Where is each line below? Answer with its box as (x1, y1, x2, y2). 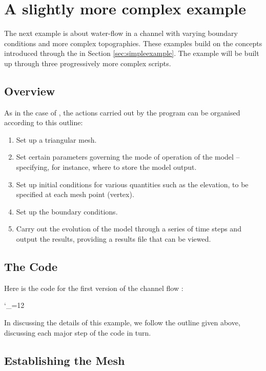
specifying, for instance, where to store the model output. (16, 162, 197, 172)
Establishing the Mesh (4, 352, 125, 368)
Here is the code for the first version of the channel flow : (4, 282, 183, 293)
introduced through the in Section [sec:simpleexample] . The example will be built (4, 48, 259, 58)
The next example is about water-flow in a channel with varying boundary (4, 28, 238, 38)
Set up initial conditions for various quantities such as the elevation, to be (16, 179, 249, 189)
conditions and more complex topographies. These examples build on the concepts (4, 37, 262, 48)
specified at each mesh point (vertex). (16, 189, 134, 200)
